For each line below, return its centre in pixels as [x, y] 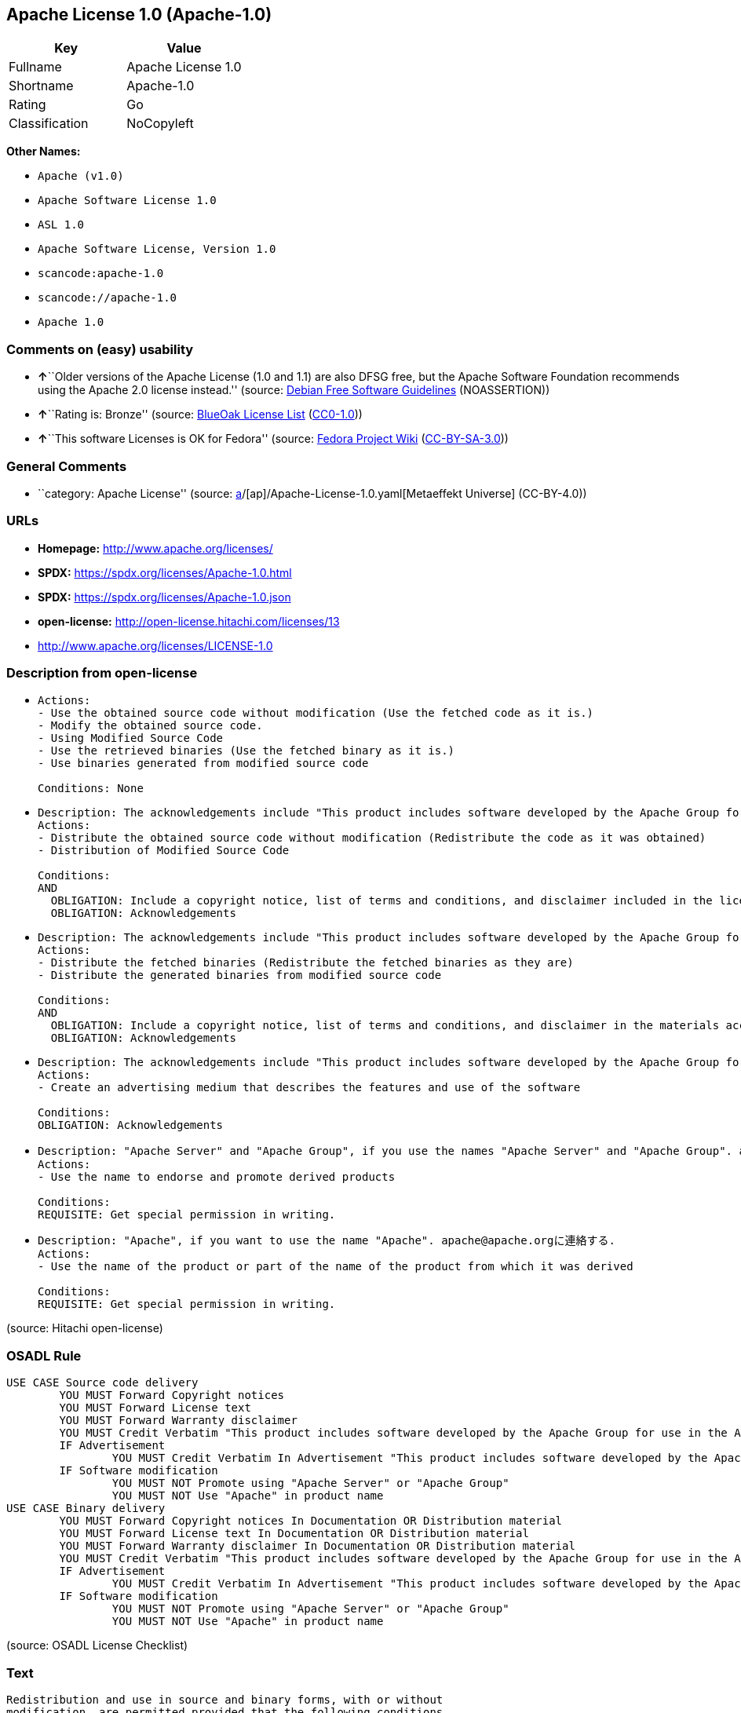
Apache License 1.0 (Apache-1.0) [139, 15]
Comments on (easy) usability [100, 349]
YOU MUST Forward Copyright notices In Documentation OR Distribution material [311, 1521]
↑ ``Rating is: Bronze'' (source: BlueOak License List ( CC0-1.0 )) [200, 415]
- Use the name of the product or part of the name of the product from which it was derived [336, 1267]
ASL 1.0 [61, 225]
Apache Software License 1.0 [127, 201]
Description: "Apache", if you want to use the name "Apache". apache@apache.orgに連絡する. [327, 1241]
